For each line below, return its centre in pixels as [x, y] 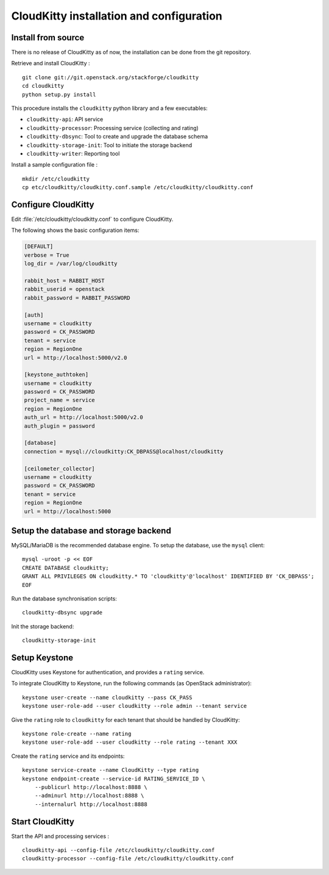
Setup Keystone [42, 657]
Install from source [48, 38]
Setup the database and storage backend [91, 531]
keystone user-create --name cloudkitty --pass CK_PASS [107, 697]
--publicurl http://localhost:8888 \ [91, 787]
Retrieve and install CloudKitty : [51, 63]
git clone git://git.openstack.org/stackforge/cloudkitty [111, 77]
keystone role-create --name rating [77, 734]
